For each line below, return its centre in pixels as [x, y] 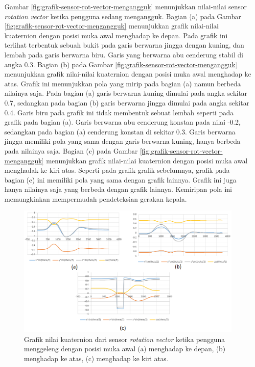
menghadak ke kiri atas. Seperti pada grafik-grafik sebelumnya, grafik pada [117, 170]
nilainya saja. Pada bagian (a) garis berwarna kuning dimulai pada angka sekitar [126, 93]
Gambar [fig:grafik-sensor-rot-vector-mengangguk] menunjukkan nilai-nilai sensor [126, 6]
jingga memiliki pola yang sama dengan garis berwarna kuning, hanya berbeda [123, 141]
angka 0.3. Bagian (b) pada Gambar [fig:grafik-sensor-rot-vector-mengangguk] [121, 64]
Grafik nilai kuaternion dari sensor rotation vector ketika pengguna [125, 339]
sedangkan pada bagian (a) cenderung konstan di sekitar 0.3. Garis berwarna [120, 131]
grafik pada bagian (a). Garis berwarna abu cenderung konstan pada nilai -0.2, [123, 122]
